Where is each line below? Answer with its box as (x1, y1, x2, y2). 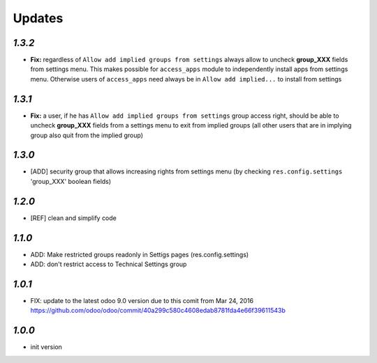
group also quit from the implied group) (30, 131, 143, 139)
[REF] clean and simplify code (30, 213, 117, 222)
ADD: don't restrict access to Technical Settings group (30, 260, 187, 268)
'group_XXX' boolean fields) (30, 177, 112, 185)
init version (30, 343, 63, 351)
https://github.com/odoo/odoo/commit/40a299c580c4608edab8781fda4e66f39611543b (30, 307, 286, 315)
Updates (13, 10, 64, 26)
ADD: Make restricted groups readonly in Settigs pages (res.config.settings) (30, 250, 249, 258)
